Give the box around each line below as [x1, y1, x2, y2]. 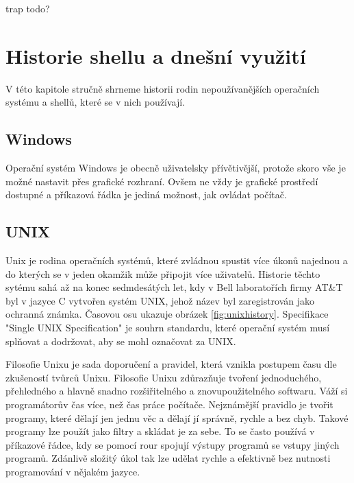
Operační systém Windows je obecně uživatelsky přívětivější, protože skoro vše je [5, 161, 346, 175]
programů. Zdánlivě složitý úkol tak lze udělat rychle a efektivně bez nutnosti [5, 451, 331, 465]
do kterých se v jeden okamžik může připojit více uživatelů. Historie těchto [5, 266, 320, 281]
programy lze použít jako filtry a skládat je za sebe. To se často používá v [5, 424, 315, 438]
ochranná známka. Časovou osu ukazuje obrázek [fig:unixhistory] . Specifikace [5, 307, 329, 321]
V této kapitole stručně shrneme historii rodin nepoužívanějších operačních [5, 81, 320, 95]
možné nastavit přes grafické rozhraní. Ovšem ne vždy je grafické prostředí [5, 174, 318, 188]
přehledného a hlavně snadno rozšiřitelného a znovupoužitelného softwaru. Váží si [5, 384, 348, 398]
